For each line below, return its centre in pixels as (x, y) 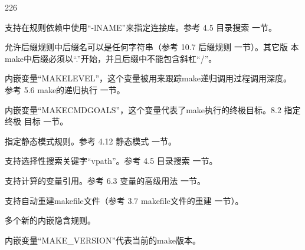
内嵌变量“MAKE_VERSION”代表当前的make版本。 (103, 240)
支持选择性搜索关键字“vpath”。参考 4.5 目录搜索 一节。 (111, 161)
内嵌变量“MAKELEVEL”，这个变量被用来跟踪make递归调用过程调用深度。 (148, 78)
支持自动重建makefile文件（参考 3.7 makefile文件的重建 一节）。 (124, 200)
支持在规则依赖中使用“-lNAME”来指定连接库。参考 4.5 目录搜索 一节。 (141, 27)
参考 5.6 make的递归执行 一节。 (65, 89)
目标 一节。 (46, 121)
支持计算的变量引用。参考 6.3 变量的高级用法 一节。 (105, 180)
